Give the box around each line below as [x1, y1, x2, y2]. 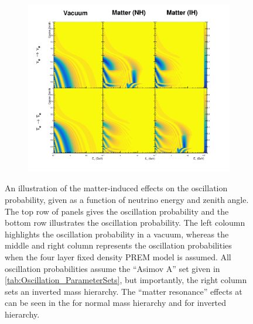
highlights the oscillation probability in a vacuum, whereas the [5, 228, 229, 240]
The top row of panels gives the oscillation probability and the [5, 205, 229, 217]
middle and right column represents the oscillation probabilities [5, 239, 232, 251]
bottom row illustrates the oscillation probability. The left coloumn [5, 216, 245, 229]
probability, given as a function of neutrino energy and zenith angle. [5, 194, 249, 206]
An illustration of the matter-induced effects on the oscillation [5, 182, 228, 194]
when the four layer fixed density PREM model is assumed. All [5, 251, 231, 263]
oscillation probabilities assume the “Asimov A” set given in [5, 262, 220, 274]
